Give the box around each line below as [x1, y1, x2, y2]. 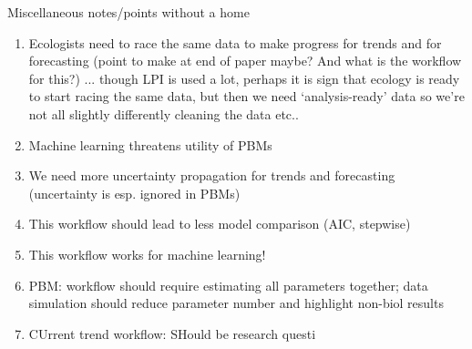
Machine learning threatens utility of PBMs [28, 135, 272, 154]
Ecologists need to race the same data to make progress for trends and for [28, 33, 442, 52]
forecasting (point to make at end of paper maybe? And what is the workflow [28, 51, 462, 70]
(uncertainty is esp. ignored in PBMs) [28, 183, 241, 202]
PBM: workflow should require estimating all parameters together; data [28, 275, 428, 294]
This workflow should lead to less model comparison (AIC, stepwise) [28, 214, 411, 233]
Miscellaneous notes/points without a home [7, 3, 250, 21]
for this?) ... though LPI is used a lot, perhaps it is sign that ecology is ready [28, 68, 460, 87]
